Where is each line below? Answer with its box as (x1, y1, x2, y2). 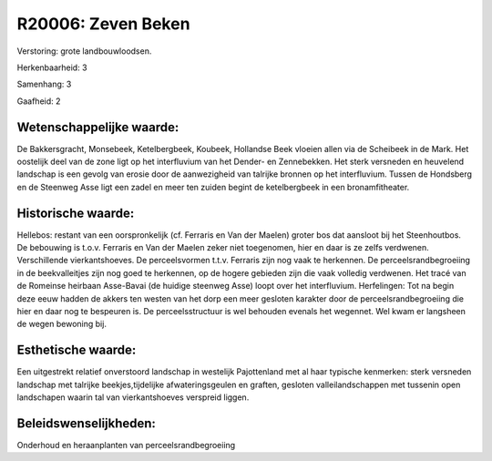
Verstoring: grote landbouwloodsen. (16, 46, 152, 56)
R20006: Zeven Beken (16, 14, 190, 34)
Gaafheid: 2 (16, 96, 61, 107)
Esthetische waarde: (16, 343, 137, 358)
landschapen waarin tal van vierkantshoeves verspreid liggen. (16, 392, 250, 403)
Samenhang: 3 (16, 78, 72, 90)
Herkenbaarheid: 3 (16, 62, 87, 73)
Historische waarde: (16, 205, 135, 220)
